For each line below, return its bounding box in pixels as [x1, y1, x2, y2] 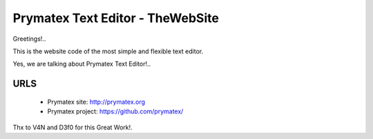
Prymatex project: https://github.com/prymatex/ [47, 107, 184, 115]
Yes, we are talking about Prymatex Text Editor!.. [12, 59, 151, 68]
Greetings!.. [12, 35, 46, 43]
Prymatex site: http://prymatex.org [47, 98, 145, 106]
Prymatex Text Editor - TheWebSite [12, 10, 219, 26]
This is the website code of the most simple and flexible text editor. [12, 47, 204, 55]
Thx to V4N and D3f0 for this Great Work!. [12, 123, 133, 131]
